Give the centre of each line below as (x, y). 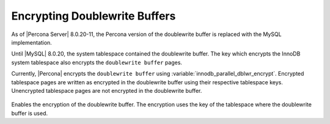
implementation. (31, 42)
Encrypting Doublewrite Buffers (94, 16)
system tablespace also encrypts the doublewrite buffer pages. (97, 62)
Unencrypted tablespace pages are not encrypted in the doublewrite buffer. (107, 90)
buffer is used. (30, 113)
